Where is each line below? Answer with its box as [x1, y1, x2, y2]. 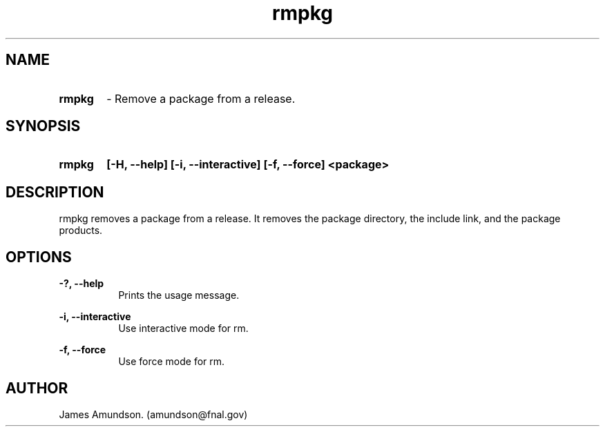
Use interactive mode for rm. [118, 322, 249, 335]
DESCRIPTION [6, 183, 104, 201]
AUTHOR [6, 379, 68, 397]
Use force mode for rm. [118, 355, 225, 368]
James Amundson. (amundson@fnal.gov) [59, 408, 248, 420]
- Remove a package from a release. [106, 91, 296, 106]
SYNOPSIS [6, 117, 81, 135]
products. [59, 224, 103, 237]
